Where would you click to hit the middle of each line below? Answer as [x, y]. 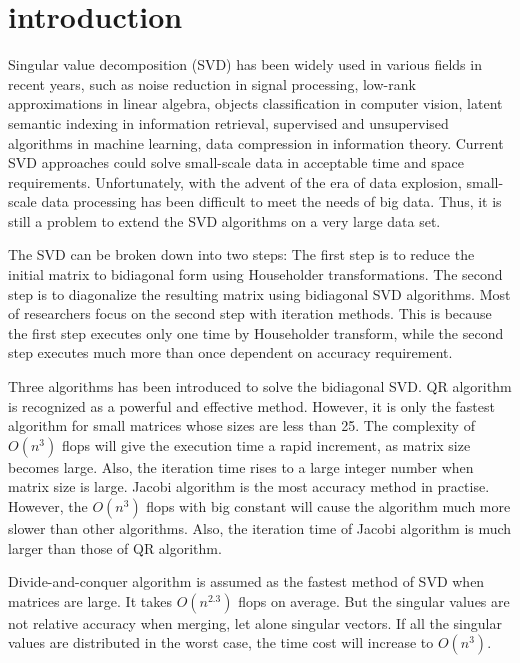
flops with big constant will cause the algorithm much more [328, 506]
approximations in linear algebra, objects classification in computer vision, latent [255, 103]
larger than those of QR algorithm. [115, 547]
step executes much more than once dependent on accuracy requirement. [230, 352]
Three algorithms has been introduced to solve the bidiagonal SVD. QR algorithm [260, 386]
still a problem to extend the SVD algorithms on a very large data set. [224, 220]
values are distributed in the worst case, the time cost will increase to [221, 642]
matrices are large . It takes [90, 600]
